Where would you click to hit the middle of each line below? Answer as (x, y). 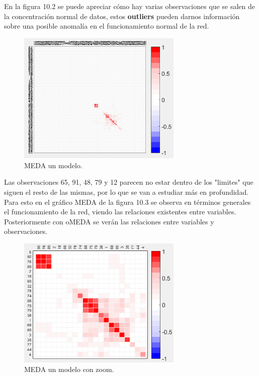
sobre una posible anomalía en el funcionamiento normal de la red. (107, 26)
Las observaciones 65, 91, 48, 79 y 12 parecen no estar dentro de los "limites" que (129, 182)
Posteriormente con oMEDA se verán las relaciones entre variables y (109, 221)
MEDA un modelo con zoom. (69, 369)
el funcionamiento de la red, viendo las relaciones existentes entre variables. (120, 212)
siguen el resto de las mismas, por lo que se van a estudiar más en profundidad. (126, 192)
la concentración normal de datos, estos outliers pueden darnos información (122, 16)
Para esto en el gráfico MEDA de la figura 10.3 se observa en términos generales (127, 202)
